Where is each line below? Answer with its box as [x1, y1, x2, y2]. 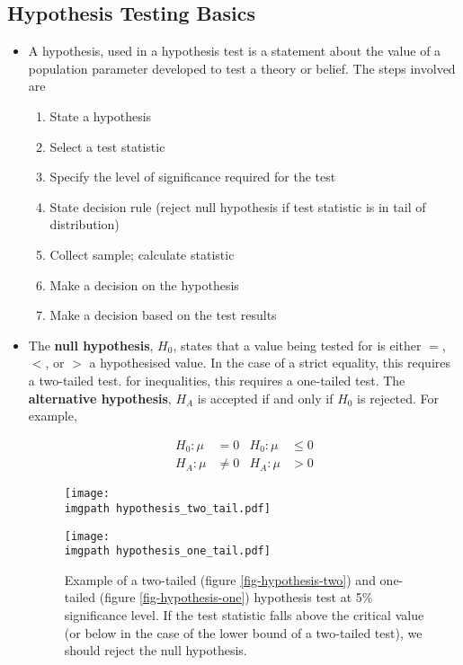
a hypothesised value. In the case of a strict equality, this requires [89, 353, 450, 372]
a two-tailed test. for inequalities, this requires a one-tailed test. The [28, 370, 405, 389]
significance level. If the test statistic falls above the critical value [64, 606, 424, 625]
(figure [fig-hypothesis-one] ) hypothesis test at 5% [99, 588, 373, 607]
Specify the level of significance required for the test [49, 167, 336, 186]
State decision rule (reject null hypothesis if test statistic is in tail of [49, 197, 426, 216]
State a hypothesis [49, 106, 152, 125]
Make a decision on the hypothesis [49, 275, 239, 294]
